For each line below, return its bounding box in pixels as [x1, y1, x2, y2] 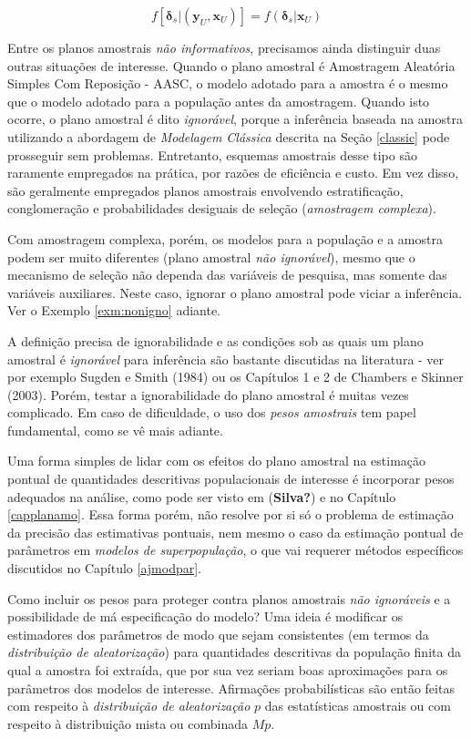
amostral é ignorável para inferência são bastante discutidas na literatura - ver [7, 349, 445, 368]
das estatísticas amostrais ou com [264, 696, 451, 715]
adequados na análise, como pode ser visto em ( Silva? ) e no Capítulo [7, 487, 396, 506]
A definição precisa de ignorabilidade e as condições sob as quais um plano [7, 331, 424, 350]
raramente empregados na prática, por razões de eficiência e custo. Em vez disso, [7, 163, 459, 182]
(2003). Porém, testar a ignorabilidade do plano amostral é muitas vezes [7, 385, 409, 404]
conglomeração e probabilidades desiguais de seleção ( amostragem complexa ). [7, 199, 436, 218]
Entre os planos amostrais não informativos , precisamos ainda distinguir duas [7, 38, 441, 56]
